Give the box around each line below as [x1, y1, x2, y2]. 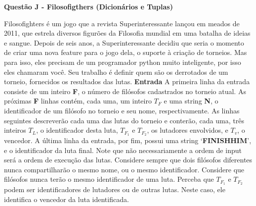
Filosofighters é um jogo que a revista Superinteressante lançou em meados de [4, 18, 240, 28]
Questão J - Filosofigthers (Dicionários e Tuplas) [4, 1, 173, 11]
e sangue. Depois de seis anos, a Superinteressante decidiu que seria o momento [4, 37, 244, 48]
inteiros [4, 125, 26, 135]
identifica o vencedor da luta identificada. [4, 194, 129, 204]
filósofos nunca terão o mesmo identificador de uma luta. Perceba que [4, 174, 214, 184]
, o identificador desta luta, [36, 125, 118, 135]
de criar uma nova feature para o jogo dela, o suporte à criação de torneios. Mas [4, 47, 247, 57]
